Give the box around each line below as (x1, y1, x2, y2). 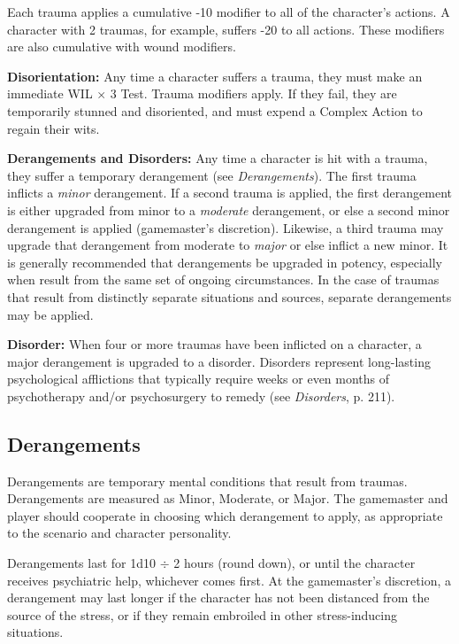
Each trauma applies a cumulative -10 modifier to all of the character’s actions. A (7, 3, 450, 20)
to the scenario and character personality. (7, 524, 232, 542)
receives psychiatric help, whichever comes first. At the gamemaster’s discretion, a (7, 570, 451, 589)
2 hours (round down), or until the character (173, 554, 416, 572)
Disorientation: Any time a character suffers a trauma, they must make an (7, 66, 423, 85)
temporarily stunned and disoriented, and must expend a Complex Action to (7, 101, 423, 120)
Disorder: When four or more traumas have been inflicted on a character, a (7, 335, 422, 353)
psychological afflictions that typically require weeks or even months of (7, 369, 390, 388)
